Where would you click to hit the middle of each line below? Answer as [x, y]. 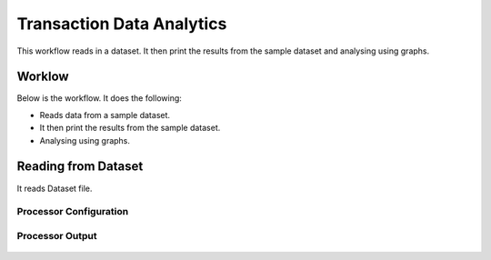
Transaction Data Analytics [122, 24]
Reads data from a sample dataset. [105, 115]
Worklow [43, 77]
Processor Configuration [73, 212]
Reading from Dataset [80, 167]
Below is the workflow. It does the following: [99, 98]
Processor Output [57, 235]
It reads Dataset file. [55, 188]
